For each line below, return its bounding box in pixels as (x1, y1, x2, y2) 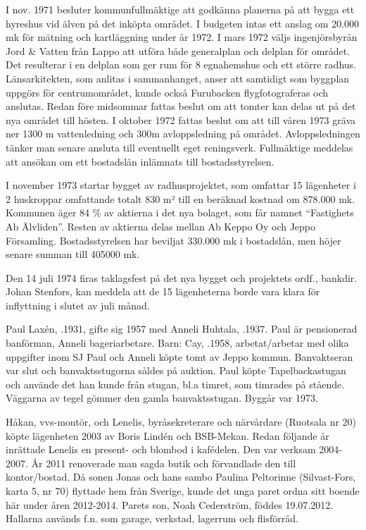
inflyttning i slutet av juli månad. (6, 297, 150, 312)
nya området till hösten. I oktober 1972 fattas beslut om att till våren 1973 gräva (6, 112, 355, 127)
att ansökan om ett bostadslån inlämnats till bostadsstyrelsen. (6, 154, 274, 168)
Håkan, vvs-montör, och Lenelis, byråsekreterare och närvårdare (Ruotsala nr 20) (6, 414, 357, 429)
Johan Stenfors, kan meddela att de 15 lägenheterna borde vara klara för (6, 284, 320, 299)
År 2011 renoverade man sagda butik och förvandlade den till (31, 455, 296, 470)
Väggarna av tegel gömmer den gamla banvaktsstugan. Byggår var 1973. (6, 390, 318, 405)
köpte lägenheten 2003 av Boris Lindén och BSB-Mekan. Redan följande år (6, 428, 329, 443)
